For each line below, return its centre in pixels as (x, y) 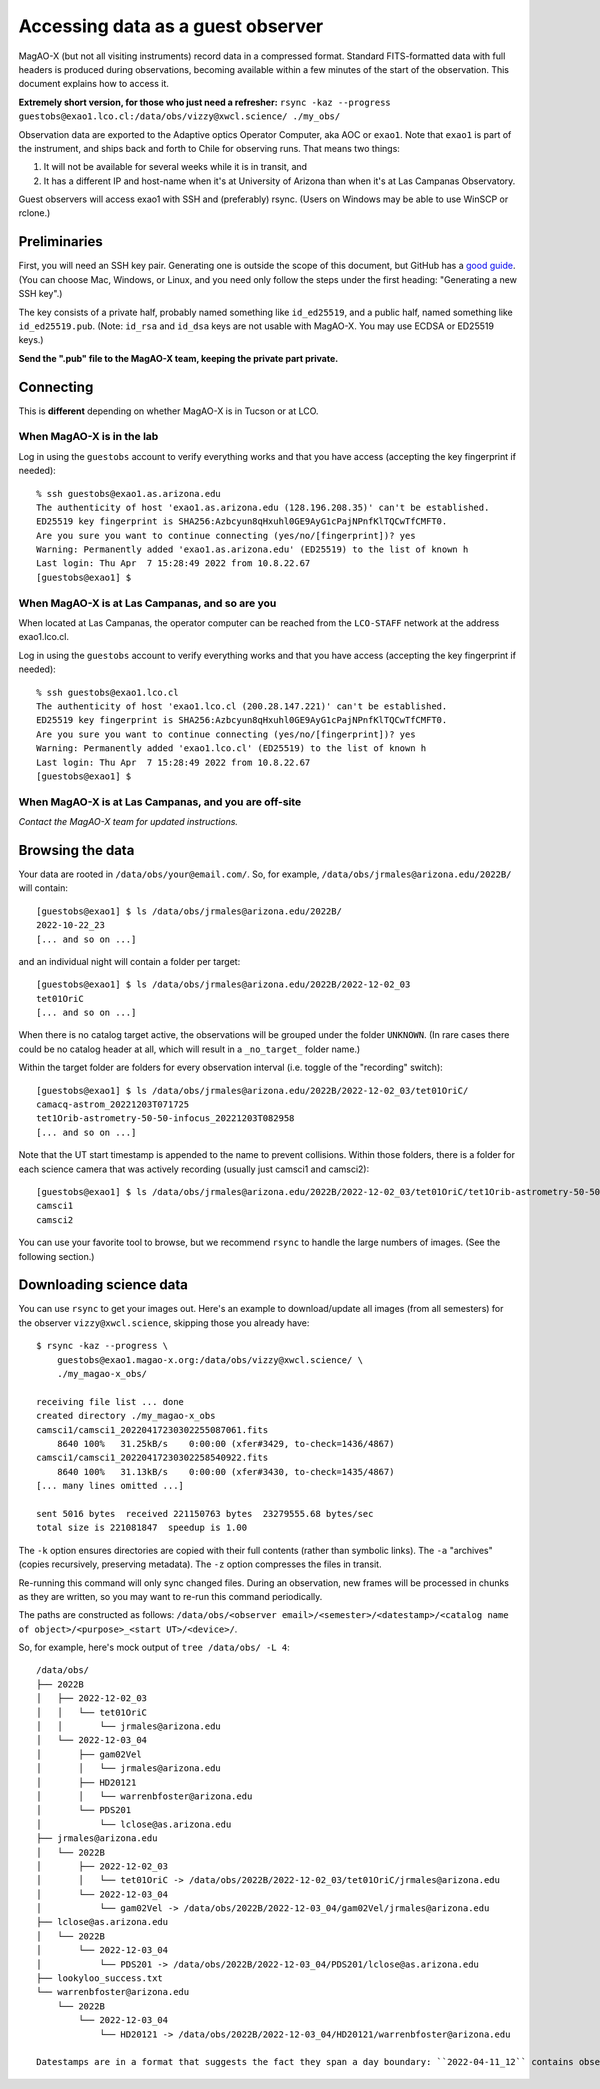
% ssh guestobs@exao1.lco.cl (107, 692)
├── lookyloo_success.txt (100, 1978)
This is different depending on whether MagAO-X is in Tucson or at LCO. (168, 411)
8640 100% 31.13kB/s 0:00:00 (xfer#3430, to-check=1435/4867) (225, 1471)
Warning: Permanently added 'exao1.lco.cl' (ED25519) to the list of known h (231, 748)
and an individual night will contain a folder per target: (129, 961)
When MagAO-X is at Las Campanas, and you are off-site (160, 802)
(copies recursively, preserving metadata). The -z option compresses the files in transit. (200, 1564)
